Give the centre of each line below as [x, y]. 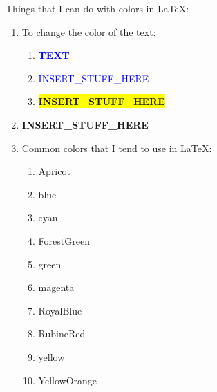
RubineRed [62, 334]
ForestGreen [64, 240]
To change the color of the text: [89, 31]
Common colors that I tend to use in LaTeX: [117, 148]
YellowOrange [68, 380]
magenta [56, 287]
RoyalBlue [60, 310]
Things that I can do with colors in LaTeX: [97, 8]
